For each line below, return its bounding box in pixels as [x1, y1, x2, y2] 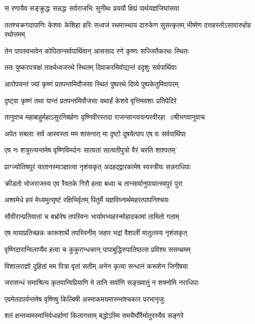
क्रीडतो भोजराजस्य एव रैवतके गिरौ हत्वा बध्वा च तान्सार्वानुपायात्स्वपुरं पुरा [4, 178, 183, 188]
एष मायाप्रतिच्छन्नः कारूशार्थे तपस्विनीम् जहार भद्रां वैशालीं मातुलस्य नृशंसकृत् [4, 227, 188, 238]
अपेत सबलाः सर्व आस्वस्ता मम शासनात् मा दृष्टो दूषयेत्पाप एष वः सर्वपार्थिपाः [4, 128, 187, 138]
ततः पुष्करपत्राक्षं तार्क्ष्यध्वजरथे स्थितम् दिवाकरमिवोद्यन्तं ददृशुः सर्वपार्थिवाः [4, 62, 177, 72]
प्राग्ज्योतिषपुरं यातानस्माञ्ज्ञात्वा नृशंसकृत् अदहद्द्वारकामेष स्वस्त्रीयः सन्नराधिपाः [4, 161, 191, 171]
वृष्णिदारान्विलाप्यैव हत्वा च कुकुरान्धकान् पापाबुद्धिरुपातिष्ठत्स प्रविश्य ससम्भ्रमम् [4, 244, 191, 254]
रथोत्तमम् [4, 29, 25, 39]
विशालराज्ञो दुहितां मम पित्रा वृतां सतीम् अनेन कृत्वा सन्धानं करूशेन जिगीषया [4, 260, 188, 271]
